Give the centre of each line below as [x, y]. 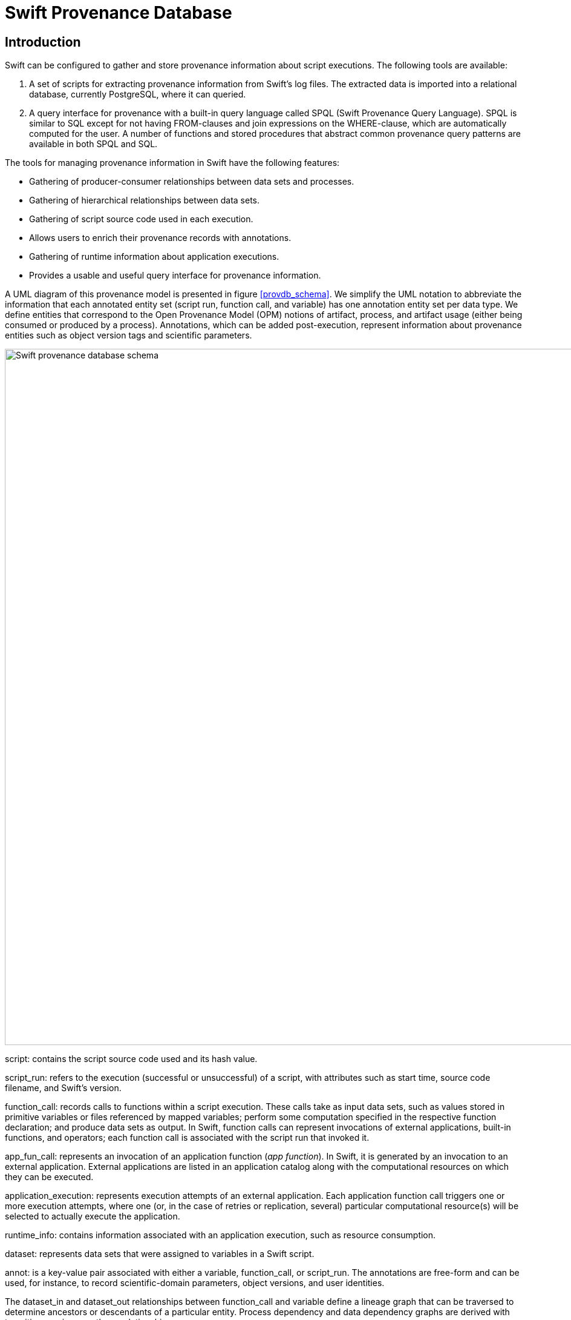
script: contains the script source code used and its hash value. [131, 1059]
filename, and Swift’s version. [63, 1088]
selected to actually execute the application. [93, 1216]
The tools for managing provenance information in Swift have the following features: [172, 163]
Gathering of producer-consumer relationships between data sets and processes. [192, 182]
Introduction [43, 42]
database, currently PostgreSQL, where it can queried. [138, 94]
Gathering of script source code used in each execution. [141, 219]
